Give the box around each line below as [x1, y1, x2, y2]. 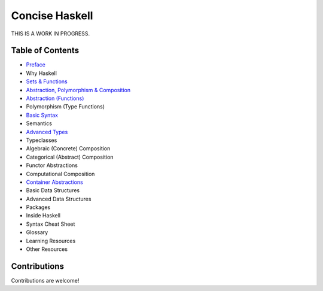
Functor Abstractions [26, 162, 78, 169]
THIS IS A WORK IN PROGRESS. [11, 30, 90, 37]
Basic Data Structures [26, 187, 80, 194]
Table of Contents [11, 46, 80, 56]
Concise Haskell [11, 9, 93, 22]
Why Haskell [26, 69, 57, 77]
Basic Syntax [26, 111, 59, 119]
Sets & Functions [26, 78, 68, 85]
